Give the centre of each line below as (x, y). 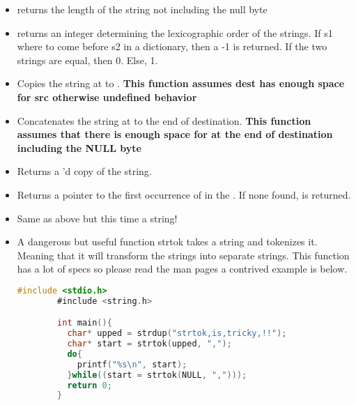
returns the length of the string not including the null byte (142, 9)
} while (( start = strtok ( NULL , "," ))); (157, 375)
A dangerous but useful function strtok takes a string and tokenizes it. (167, 242)
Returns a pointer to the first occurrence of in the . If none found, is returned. (184, 194)
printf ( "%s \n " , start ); (132, 364)
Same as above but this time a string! (97, 218)
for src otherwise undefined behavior (107, 97)
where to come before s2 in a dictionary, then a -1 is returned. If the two (172, 46)
